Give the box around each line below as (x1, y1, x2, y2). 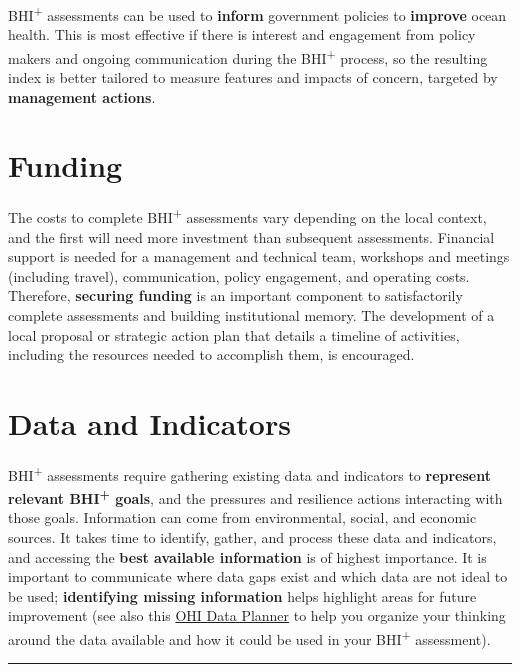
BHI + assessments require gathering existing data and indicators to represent (8, 461, 491, 485)
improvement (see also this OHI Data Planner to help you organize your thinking (8, 605, 506, 626)
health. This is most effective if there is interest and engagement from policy (8, 24, 476, 45)
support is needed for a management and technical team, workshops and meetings (8, 246, 510, 267)
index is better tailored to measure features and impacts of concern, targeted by (8, 67, 498, 88)
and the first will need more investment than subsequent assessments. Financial (8, 226, 495, 247)
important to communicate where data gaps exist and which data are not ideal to (8, 566, 508, 587)
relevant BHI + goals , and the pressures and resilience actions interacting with (8, 485, 503, 508)
